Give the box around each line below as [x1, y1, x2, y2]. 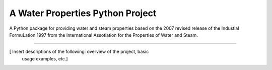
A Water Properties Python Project [9, 8, 157, 19]
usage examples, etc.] [22, 55, 68, 61]
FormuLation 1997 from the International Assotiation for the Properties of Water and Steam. [9, 32, 198, 38]
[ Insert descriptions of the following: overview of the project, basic [9, 48, 149, 55]
